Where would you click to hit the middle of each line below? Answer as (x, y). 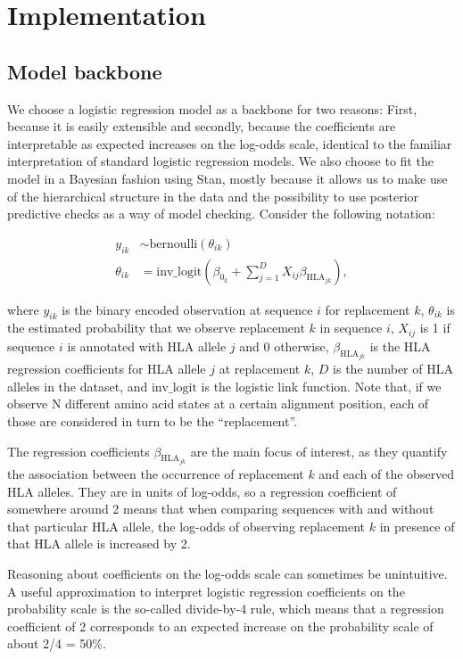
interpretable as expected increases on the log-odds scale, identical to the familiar (230, 143)
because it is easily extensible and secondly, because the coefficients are (202, 126)
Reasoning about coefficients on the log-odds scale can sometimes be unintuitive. (227, 574)
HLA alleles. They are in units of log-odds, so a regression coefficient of (202, 491)
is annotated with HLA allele (147, 346)
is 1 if (435, 328)
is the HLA (400, 346)
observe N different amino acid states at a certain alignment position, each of (218, 404)
